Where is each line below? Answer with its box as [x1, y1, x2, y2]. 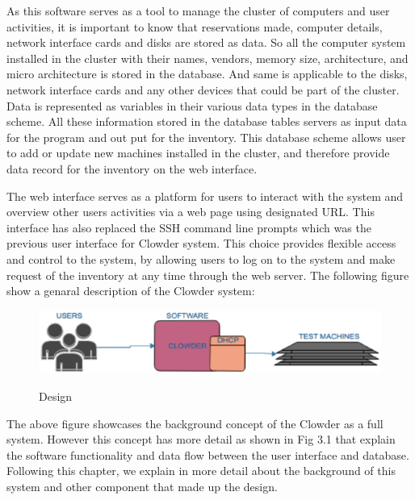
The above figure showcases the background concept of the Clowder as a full [6, 415, 384, 431]
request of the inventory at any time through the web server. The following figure [6, 266, 409, 283]
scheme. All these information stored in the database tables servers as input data [6, 113, 407, 130]
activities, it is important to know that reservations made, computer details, [6, 18, 383, 35]
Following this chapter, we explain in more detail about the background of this [6, 462, 396, 479]
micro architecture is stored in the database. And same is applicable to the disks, [6, 65, 408, 82]
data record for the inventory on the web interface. [6, 160, 258, 177]
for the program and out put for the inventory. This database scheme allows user [6, 128, 406, 145]
